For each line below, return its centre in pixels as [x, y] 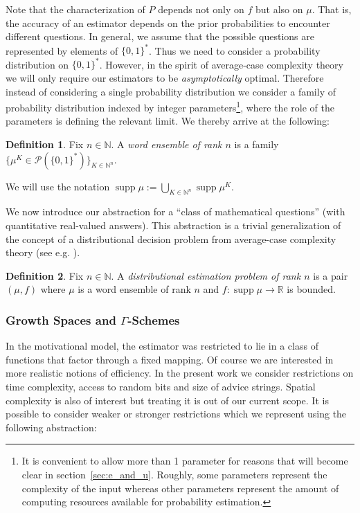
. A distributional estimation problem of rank [206, 275]
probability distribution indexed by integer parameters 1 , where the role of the [170, 106]
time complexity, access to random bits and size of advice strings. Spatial [161, 386]
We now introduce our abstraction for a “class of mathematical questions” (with [175, 211]
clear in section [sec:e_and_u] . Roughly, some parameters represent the [174, 474]
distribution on [37, 64]
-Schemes [154, 319]
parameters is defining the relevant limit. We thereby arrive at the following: [168, 121]
